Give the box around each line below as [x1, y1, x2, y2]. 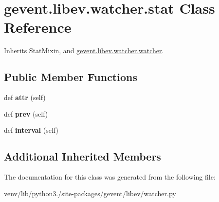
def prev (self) [4, 108, 48, 119]
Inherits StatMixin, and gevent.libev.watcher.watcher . [4, 45, 164, 56]
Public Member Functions [4, 69, 137, 84]
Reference [4, 17, 72, 37]
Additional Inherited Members [4, 149, 161, 164]
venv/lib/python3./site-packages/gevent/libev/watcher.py [4, 188, 176, 198]
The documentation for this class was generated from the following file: [4, 172, 216, 182]
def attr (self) [4, 92, 46, 102]
